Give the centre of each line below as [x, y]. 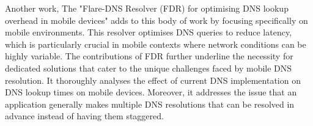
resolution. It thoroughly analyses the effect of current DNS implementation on [153, 80]
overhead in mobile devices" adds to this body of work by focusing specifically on [156, 20]
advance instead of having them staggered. [84, 116]
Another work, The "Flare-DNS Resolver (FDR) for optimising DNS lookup [147, 8]
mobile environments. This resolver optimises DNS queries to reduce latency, [149, 32]
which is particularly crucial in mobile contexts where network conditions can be [156, 44]
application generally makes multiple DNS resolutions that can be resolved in [150, 104]
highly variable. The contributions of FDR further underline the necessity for [149, 56]
